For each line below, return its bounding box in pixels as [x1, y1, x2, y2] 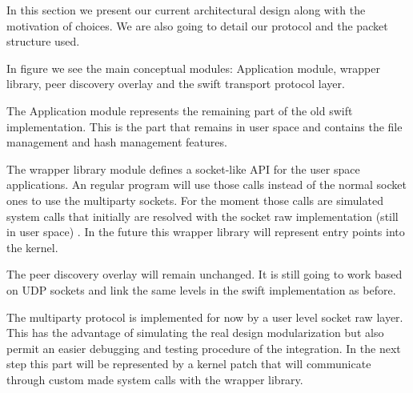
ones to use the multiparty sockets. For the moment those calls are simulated [6, 191, 383, 208]
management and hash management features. [6, 134, 227, 150]
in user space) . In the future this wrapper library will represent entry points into [6, 223, 405, 240]
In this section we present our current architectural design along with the [6, 2, 366, 18]
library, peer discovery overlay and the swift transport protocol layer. [6, 75, 345, 92]
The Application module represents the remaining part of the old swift [6, 102, 353, 118]
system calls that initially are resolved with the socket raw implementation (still [6, 207, 399, 224]
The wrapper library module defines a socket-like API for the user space [6, 160, 360, 177]
